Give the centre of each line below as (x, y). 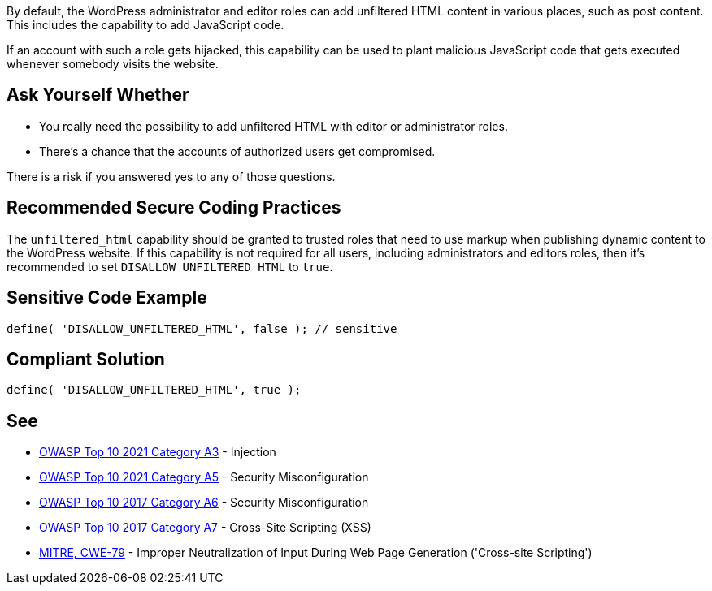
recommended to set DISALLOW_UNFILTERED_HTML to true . (170, 266)
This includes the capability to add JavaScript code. (145, 25)
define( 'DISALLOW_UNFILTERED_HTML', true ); (154, 390)
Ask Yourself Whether (98, 95)
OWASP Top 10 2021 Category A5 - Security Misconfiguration (204, 477)
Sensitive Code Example (107, 298)
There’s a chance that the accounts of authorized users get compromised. (237, 151)
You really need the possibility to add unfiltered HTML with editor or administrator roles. (274, 126)
